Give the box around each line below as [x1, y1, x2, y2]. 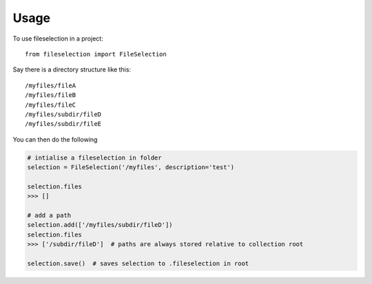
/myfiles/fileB [25, 91, 76, 99]
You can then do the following [12, 135, 98, 144]
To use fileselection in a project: [12, 34, 103, 43]
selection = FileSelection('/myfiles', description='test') [27, 164, 235, 171]
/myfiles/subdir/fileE [25, 120, 102, 128]
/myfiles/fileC [25, 100, 76, 109]
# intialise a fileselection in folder [27, 153, 162, 162]
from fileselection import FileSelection [25, 50, 167, 58]
